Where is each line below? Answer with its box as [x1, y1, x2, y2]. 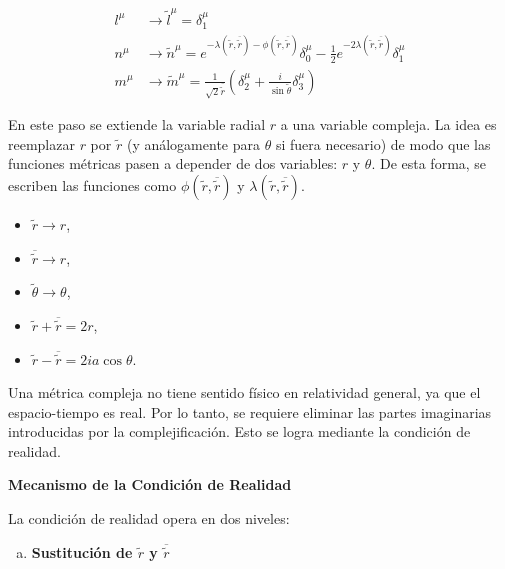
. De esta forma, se [371, 153, 487, 174]
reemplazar [8, 133, 75, 154]
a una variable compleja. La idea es [280, 114, 497, 135]
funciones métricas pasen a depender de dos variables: [8, 153, 338, 174]
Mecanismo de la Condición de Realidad [8, 474, 292, 495]
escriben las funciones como [8, 174, 177, 195]
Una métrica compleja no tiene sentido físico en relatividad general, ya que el [8, 382, 481, 403]
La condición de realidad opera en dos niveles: [8, 508, 290, 529]
